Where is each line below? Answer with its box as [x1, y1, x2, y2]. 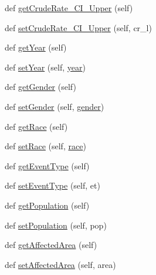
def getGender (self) [5, 81, 76, 93]
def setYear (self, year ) [5, 61, 86, 73]
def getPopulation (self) [5, 199, 90, 211]
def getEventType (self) [5, 159, 90, 172]
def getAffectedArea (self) [5, 239, 97, 251]
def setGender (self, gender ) [5, 100, 104, 112]
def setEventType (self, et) [5, 179, 100, 192]
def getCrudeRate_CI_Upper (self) [5, 2, 133, 14]
